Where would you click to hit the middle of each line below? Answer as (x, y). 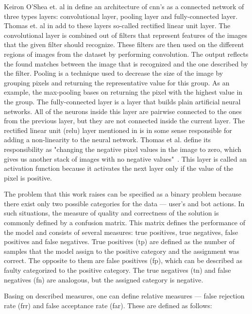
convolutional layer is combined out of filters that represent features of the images (126, 35)
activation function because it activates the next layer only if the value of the (119, 168)
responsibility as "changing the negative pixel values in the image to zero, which (123, 149)
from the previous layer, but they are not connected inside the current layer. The (124, 121)
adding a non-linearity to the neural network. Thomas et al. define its (108, 140)
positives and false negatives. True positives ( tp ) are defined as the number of (119, 241)
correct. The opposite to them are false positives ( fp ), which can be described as (123, 260)
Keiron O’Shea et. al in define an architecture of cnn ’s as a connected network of (124, 6)
